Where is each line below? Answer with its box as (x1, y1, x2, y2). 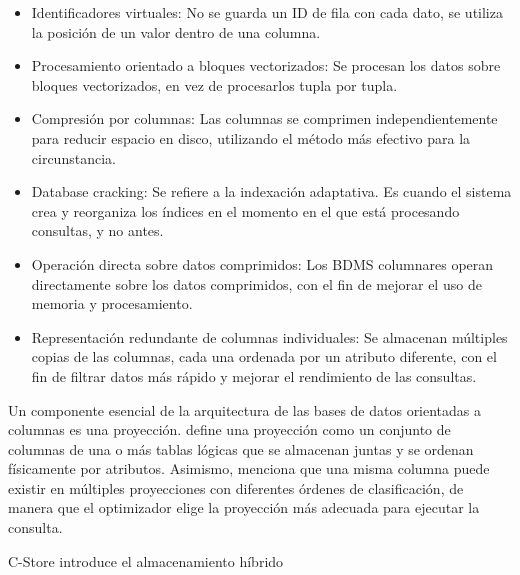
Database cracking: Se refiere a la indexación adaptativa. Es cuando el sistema (31, 181, 512, 202)
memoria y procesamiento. (31, 293, 193, 314)
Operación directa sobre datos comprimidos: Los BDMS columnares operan (31, 253, 494, 274)
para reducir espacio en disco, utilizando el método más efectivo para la (31, 127, 471, 148)
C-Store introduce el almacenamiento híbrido (8, 550, 284, 571)
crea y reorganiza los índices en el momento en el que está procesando (31, 200, 460, 221)
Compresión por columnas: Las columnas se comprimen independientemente (31, 108, 498, 129)
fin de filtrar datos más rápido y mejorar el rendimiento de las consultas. (31, 365, 477, 386)
